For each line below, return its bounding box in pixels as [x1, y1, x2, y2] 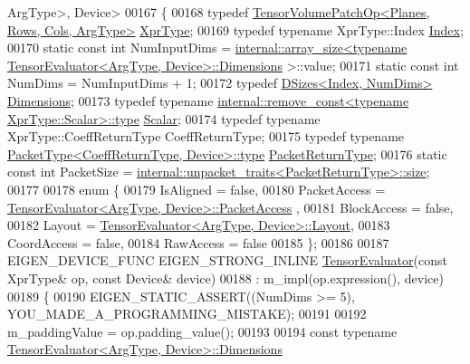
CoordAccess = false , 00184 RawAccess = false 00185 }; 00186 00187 [7, 233, 389, 252]
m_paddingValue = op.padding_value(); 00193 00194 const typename [7, 321, 398, 340]
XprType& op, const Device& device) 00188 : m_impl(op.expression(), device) [7, 268, 444, 287]
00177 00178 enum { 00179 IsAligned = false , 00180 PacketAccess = [7, 179, 386, 198]
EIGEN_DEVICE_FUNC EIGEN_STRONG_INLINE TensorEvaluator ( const [7, 251, 447, 270]
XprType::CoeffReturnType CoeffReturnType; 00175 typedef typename [7, 127, 405, 146]
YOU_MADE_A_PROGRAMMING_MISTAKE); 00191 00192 [7, 304, 367, 323]
